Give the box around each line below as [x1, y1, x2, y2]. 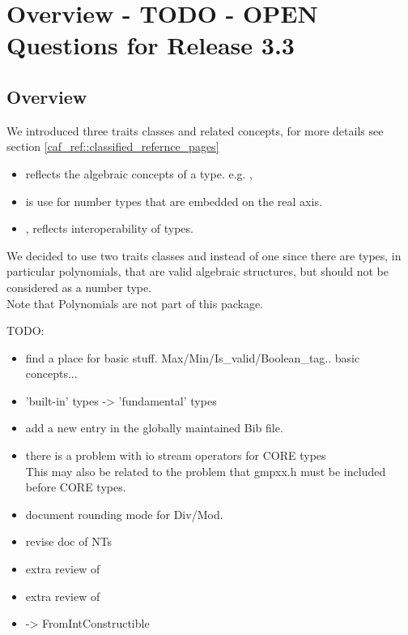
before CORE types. [25, 478, 126, 496]
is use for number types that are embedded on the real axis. [25, 192, 322, 209]
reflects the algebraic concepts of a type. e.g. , [25, 165, 253, 182]
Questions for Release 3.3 [6, 28, 295, 62]
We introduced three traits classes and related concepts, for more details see [6, 122, 384, 139]
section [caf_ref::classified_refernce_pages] [6, 138, 219, 155]
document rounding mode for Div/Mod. [25, 505, 223, 522]
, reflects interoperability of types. [25, 220, 193, 237]
